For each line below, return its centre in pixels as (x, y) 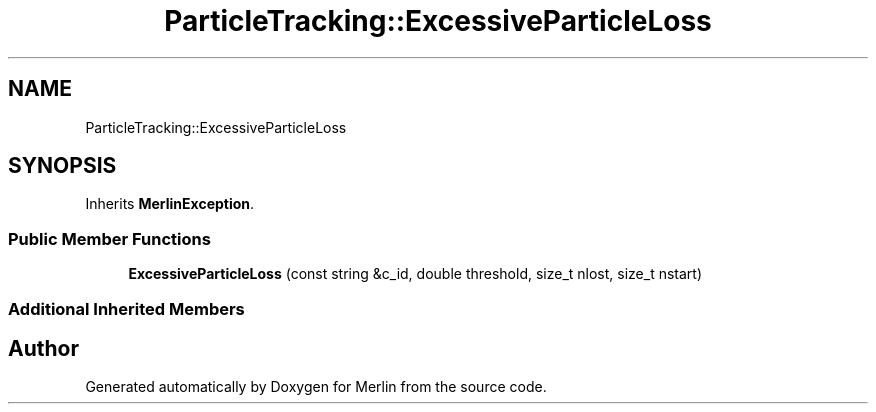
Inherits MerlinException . (170, 204)
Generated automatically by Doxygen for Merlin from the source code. (316, 387)
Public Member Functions (109, 238)
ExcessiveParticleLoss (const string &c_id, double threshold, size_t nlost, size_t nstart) (415, 274)
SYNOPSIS (62, 166)
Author (43, 348)
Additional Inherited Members (126, 308)
